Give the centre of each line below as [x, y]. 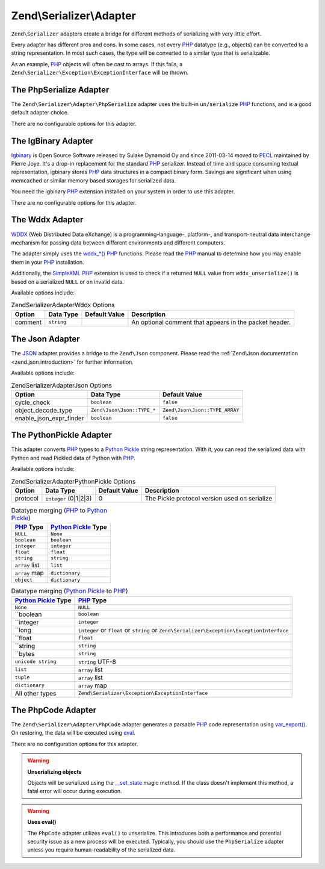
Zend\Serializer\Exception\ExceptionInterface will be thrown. [100, 73]
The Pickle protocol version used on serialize [209, 498]
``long [23, 630]
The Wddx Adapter [47, 220]
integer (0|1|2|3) [69, 498]
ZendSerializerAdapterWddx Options [63, 305]
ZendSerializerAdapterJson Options [62, 385]
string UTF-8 [97, 661]
